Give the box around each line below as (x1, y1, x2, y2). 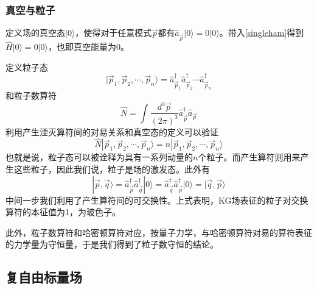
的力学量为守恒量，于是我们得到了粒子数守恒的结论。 (5, 238, 218, 251)
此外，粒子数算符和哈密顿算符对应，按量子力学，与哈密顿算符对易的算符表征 (5, 226, 312, 238)
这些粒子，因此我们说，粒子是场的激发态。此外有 (13, 163, 210, 176)
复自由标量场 (5, 268, 82, 287)
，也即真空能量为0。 (47, 40, 129, 53)
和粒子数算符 (5, 89, 57, 102)
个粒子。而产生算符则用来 (198, 151, 301, 163)
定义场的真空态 (5, 26, 65, 39)
